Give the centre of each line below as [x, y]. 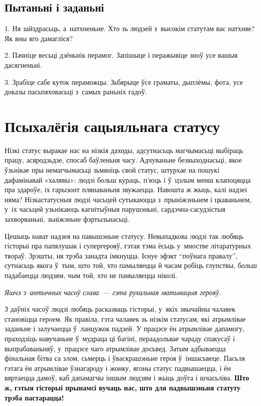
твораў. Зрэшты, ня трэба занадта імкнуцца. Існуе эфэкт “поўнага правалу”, [121, 255]
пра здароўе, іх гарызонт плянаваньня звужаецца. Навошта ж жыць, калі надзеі [126, 189]
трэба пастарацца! [34, 397]
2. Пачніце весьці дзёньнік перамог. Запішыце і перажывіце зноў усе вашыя [121, 55]
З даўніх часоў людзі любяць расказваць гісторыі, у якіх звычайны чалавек [120, 309]
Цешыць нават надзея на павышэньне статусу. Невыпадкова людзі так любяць [124, 236]
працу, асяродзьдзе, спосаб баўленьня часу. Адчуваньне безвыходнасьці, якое [123, 160]
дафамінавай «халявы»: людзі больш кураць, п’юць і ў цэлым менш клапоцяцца [128, 179]
